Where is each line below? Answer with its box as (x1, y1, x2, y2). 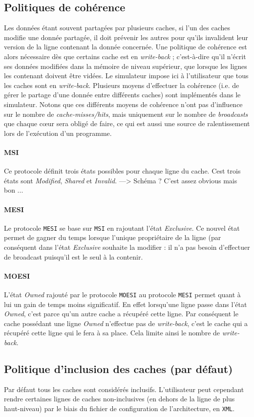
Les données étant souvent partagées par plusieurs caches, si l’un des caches (4, 22, 231, 33)
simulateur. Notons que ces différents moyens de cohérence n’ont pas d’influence (4, 99, 243, 109)
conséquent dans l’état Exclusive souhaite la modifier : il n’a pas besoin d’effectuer (4, 241, 250, 252)
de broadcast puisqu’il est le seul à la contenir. (4, 251, 143, 262)
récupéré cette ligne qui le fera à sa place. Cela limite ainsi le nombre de (4, 328, 220, 338)
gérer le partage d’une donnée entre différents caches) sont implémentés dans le (4, 89, 241, 100)
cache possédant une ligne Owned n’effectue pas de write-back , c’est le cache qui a (4, 318, 248, 328)
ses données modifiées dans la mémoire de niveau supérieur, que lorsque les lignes (4, 61, 247, 71)
